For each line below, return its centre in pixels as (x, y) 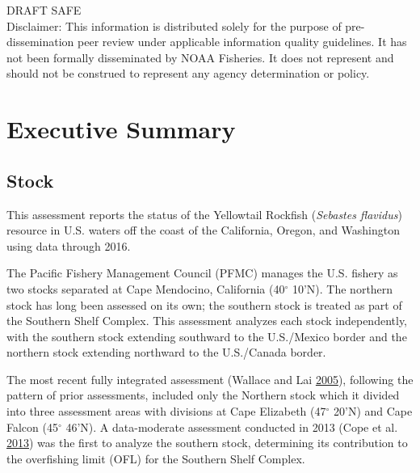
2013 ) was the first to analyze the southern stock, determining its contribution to (207, 443)
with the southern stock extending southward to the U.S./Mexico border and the (207, 336)
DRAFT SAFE (44, 10)
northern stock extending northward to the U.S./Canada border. (166, 352)
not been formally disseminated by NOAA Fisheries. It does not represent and (200, 57)
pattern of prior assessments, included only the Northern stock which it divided (203, 395)
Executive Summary (121, 129)
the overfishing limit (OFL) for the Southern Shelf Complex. (156, 458)
